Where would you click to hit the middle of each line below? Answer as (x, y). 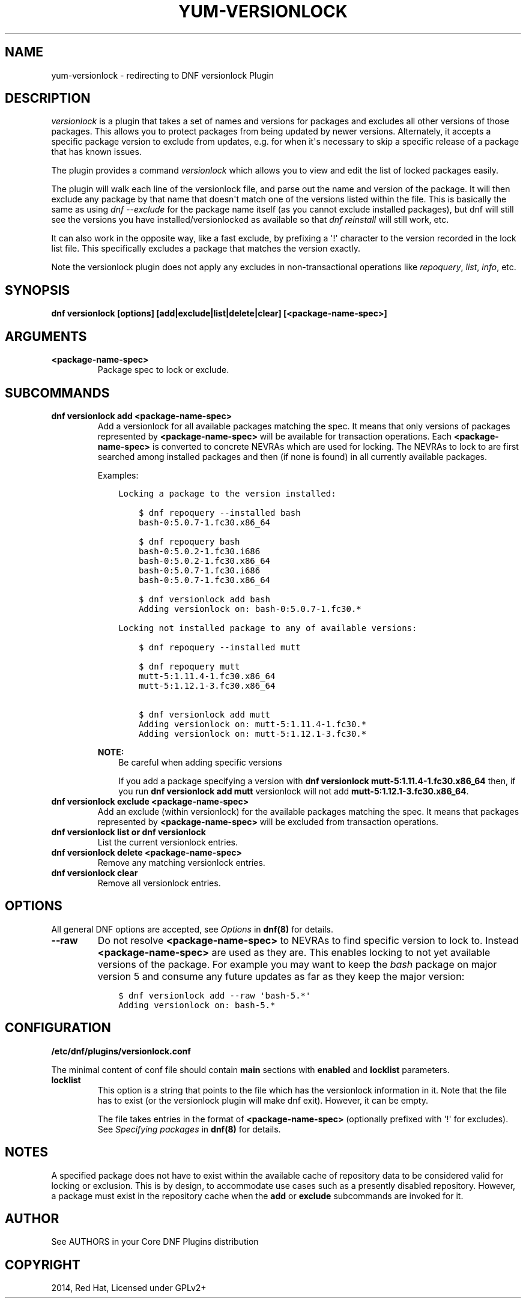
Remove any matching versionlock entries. (181, 862)
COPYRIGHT (43, 1265)
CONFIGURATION (58, 1028)
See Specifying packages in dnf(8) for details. (189, 1129)
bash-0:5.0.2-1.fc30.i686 (199, 551)
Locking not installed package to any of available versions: (268, 628)
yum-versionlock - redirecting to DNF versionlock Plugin (162, 75)
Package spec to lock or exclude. (163, 370)
